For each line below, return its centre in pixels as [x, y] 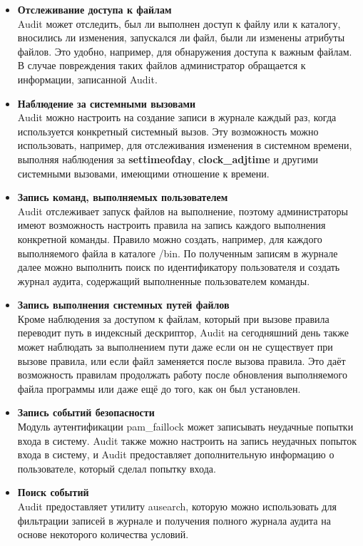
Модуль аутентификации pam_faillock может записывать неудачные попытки [185, 427]
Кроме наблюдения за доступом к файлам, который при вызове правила [173, 318]
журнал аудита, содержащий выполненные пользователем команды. [164, 280]
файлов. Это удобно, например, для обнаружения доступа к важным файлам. [185, 51]
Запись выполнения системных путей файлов [123, 305]
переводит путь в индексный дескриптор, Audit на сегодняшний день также [183, 333]
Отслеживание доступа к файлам [94, 9]
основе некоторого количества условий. [103, 534]
